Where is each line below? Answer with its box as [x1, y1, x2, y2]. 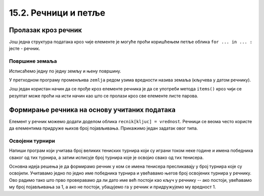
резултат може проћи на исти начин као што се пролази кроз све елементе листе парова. [9, 93, 198, 99]
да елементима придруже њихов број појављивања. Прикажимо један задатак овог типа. [9, 125, 198, 131]
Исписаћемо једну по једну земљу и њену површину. [9, 68, 122, 74]
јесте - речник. [9, 45, 41, 51]
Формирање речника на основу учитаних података [9, 106, 176, 114]
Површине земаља [9, 58, 57, 65]
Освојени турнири [9, 137, 55, 144]
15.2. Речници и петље [9, 7, 106, 18]
